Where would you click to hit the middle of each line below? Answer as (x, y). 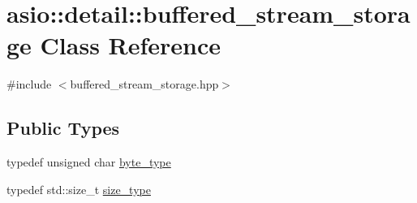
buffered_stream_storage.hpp (144, 84)
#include (29, 84)
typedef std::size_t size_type (79, 189)
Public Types (63, 128)
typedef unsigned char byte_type (89, 162)
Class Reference (131, 45)
